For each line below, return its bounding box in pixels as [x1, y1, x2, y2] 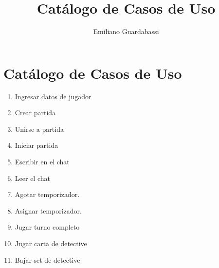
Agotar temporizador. [15, 189, 80, 199]
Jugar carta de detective [15, 238, 87, 248]
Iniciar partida [15, 140, 58, 150]
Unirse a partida [15, 124, 64, 134]
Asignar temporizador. [15, 205, 82, 215]
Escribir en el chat [15, 157, 70, 167]
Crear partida [15, 107, 56, 118]
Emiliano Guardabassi [93, 26, 159, 36]
